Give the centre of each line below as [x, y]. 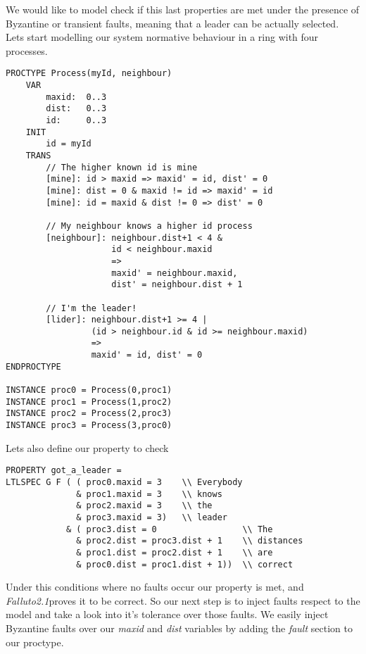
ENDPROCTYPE [33, 366]
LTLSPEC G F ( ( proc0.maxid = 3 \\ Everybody [124, 482]
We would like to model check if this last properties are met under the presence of [183, 9]
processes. [27, 50]
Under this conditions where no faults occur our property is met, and [155, 587]
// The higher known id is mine [122, 167]
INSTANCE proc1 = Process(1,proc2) [89, 402]
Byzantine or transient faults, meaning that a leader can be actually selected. [172, 23]
